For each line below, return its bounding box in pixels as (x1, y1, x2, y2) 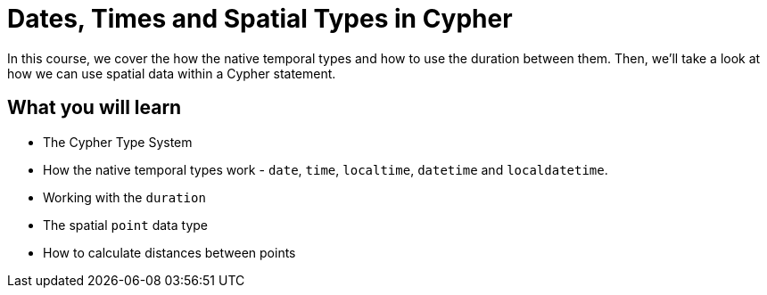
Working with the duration (43, 189, 206, 205)
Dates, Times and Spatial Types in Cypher (7, 4, 513, 34)
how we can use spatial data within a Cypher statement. (7, 65, 336, 81)
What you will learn (7, 96, 182, 119)
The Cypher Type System (43, 134, 193, 150)
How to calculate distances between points (43, 244, 296, 260)
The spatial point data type (43, 217, 208, 233)
